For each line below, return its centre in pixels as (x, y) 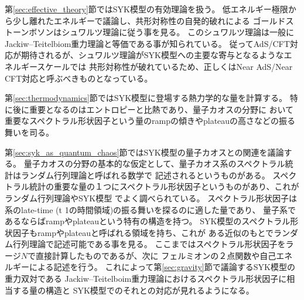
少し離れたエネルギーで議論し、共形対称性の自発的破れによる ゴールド (149, 20)
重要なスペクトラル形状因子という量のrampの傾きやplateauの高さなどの (142, 121)
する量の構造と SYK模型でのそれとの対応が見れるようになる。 (133, 290)
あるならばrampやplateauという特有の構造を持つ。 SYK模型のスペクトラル (148, 221)
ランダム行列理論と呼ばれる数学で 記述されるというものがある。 (145, 175)
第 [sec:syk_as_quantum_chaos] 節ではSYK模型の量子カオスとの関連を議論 (144, 152)
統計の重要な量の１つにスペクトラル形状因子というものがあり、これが (164, 186)
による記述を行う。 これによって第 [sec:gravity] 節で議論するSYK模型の (162, 267)
